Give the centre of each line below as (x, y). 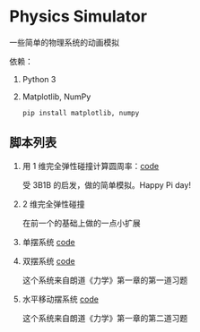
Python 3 (39, 79)
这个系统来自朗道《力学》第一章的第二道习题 (105, 318)
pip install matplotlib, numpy (81, 113)
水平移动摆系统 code (60, 299)
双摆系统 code (48, 260)
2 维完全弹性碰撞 (53, 204)
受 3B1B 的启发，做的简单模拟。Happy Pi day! (106, 184)
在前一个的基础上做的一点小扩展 (81, 223)
